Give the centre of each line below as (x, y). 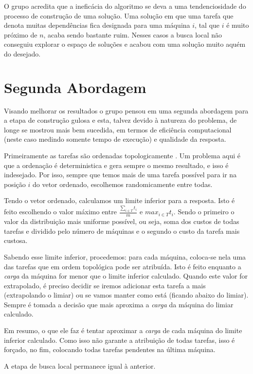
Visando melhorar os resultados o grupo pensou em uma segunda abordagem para (126, 110)
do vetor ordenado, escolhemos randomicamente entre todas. (122, 184)
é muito (238, 25)
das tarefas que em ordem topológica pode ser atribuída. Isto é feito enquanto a (123, 266)
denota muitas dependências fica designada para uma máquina (97, 25)
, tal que (207, 25)
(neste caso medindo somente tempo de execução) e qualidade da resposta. (115, 139)
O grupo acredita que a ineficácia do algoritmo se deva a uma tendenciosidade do (125, 6)
